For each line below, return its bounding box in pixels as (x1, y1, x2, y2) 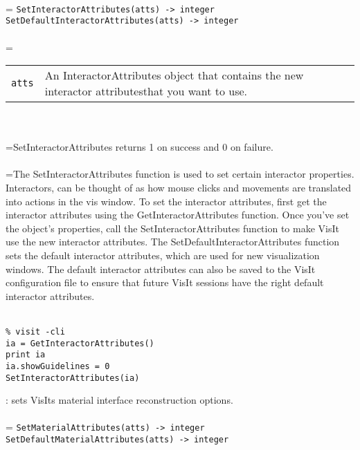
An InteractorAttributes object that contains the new (44, 67, 304, 84)
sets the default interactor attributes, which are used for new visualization (6, 248, 320, 263)
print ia (6, 350, 46, 360)
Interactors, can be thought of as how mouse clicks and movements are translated (6, 180, 352, 195)
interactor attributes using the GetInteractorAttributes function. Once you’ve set (6, 207, 350, 222)
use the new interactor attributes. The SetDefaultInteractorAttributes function (6, 234, 340, 249)
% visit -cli (6, 327, 65, 337)
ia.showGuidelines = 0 (6, 361, 110, 371)
